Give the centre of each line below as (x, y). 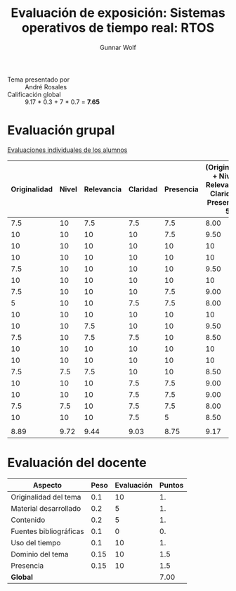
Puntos (171, 485)
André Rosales (46, 87)
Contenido (28, 520)
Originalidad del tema (46, 497)
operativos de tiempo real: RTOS (118, 28)
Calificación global (34, 94)
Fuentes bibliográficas (47, 531)
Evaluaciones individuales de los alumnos (67, 150)
